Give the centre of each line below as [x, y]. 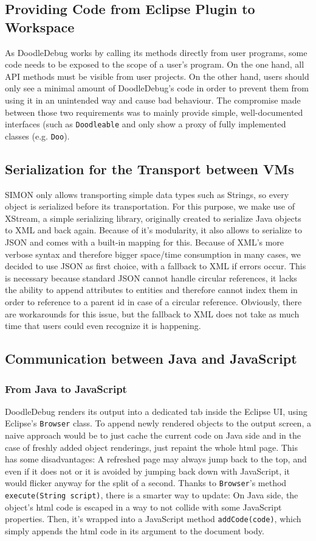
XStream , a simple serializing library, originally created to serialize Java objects [153, 218]
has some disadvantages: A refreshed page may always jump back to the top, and [156, 459]
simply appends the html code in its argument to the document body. [135, 530]
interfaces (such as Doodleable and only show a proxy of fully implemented [146, 124]
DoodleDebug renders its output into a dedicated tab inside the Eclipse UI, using [156, 411]
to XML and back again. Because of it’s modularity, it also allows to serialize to [153, 230]
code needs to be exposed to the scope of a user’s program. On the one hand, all [155, 64]
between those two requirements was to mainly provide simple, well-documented [154, 112]
